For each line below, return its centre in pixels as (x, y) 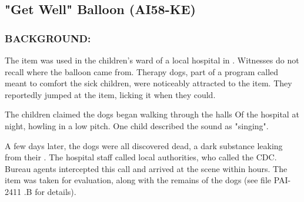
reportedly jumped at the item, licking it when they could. (110, 94)
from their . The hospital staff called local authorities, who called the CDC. (141, 157)
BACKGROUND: (48, 38)
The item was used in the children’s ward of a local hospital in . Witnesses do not (152, 60)
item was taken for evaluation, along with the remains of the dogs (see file (138, 180)
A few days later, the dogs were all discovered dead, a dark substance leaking (144, 145)
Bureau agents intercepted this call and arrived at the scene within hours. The (146, 168)
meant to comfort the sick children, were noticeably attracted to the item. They (148, 83)
